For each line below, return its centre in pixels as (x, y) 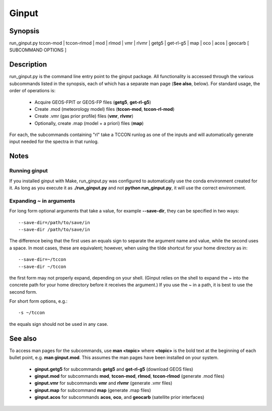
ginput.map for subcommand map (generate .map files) (93, 390)
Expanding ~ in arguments (42, 200)
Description (28, 65)
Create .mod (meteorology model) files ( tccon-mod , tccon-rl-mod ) (105, 109)
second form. (23, 292)
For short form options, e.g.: (39, 301)
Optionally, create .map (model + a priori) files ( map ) (89, 123)
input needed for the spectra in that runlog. (54, 142)
